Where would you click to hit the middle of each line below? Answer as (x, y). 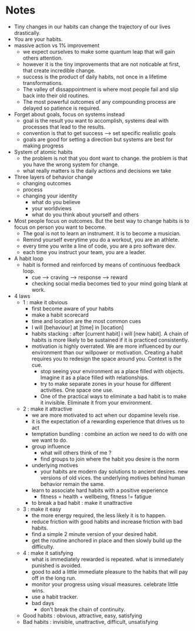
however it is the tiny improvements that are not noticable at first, (101, 64)
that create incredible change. (59, 70)
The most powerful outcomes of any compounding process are (99, 101)
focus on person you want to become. (60, 227)
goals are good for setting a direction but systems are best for (98, 139)
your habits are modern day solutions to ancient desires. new (114, 471)
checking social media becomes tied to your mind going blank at (110, 283)
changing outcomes (47, 183)
